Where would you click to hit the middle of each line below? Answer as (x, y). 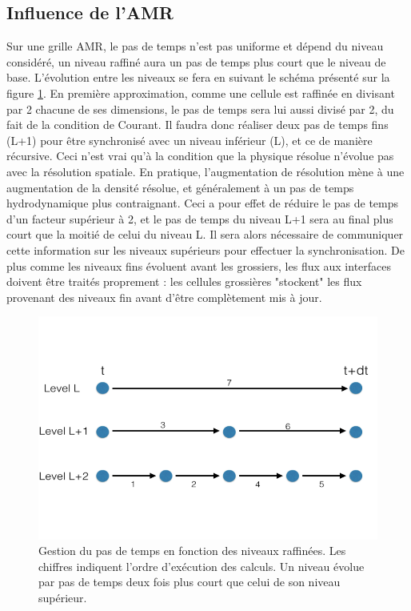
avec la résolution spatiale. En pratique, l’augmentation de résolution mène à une (205, 171)
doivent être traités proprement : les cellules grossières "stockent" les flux (184, 281)
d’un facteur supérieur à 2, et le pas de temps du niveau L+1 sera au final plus (200, 218)
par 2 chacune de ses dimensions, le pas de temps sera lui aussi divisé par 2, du (200, 109)
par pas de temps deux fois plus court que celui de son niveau (190, 582)
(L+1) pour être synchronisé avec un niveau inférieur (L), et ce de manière (190, 140)
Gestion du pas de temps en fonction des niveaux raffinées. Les (192, 551)
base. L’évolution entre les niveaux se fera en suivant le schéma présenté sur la (198, 77)
